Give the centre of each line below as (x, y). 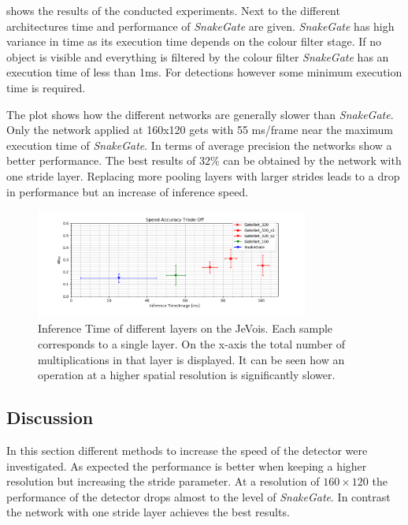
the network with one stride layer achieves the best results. (148, 512)
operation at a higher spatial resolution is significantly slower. (187, 375)
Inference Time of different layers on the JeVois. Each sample (185, 328)
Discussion (50, 417)
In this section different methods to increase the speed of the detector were (187, 450)
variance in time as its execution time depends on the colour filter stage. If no (194, 41)
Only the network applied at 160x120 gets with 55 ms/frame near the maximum (200, 130)
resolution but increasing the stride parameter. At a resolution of (163, 481)
